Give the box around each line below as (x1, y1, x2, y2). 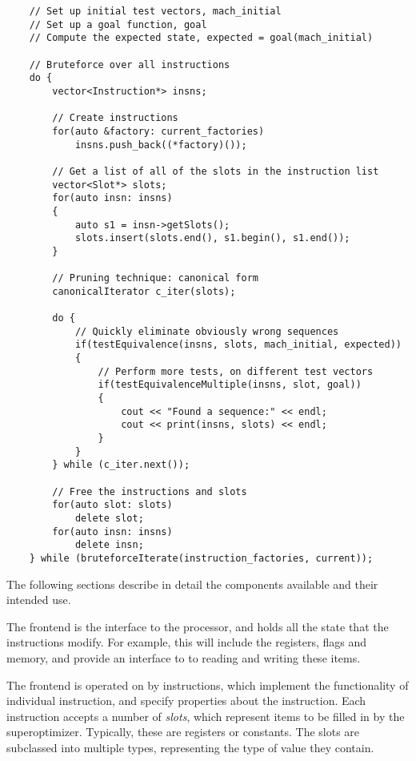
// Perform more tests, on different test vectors (98, 365, 374, 377)
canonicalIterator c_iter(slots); (52, 285, 236, 297)
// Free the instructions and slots (52, 485, 247, 497)
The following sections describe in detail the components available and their (6, 575, 378, 592)
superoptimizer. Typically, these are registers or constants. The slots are (6, 723, 360, 740)
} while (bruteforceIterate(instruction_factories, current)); (29, 552, 374, 564)
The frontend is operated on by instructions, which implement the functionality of (6, 676, 409, 693)
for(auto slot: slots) (52, 499, 173, 511)
